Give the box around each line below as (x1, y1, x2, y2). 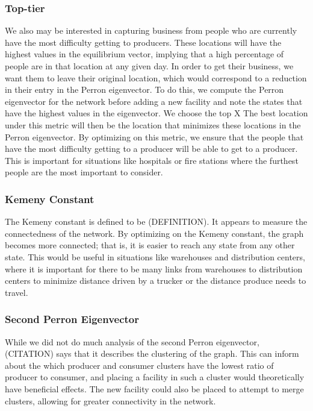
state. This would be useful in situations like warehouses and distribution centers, (5, 250, 305, 263)
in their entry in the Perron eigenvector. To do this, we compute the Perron (5, 83, 284, 96)
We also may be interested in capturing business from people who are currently (5, 24, 297, 37)
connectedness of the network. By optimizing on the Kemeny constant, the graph (5, 227, 304, 239)
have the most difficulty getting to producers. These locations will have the (5, 36, 282, 48)
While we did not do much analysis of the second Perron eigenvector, (5, 335, 259, 348)
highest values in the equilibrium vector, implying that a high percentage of (5, 48, 284, 60)
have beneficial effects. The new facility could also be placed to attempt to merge (5, 382, 304, 395)
